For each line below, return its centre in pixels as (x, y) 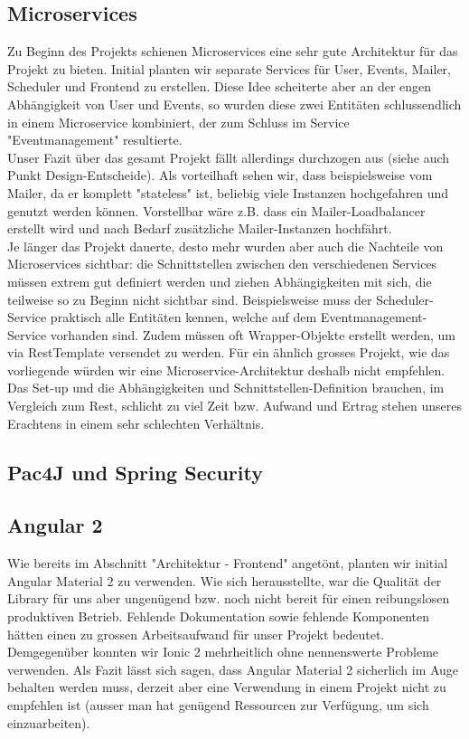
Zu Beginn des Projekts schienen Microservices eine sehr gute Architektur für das (233, 51)
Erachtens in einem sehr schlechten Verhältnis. (136, 423)
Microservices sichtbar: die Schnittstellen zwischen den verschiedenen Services (222, 264)
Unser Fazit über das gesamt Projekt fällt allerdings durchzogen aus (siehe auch (229, 157)
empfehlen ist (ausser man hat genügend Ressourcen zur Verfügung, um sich (218, 705)
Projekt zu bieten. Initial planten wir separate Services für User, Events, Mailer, (229, 68)
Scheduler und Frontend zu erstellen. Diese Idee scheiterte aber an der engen (220, 86)
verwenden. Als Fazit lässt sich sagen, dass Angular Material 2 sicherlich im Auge (233, 669)
